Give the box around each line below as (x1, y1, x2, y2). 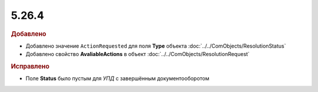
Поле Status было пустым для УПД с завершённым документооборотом (25, 75, 210, 82)
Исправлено (11, 62, 49, 70)
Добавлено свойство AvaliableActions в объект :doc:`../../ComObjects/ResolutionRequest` (25, 51, 250, 58)
